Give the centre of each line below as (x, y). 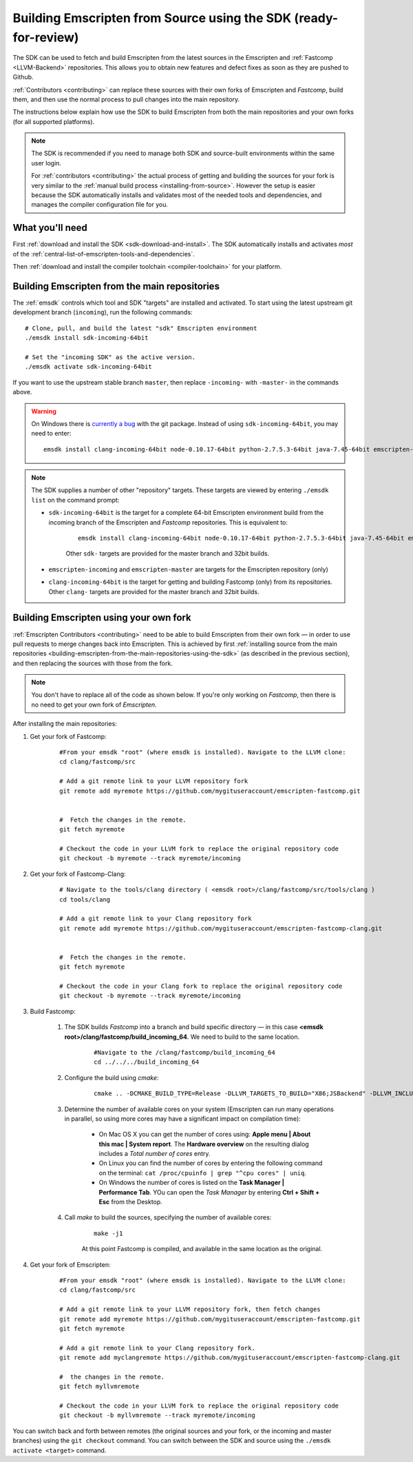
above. (22, 392)
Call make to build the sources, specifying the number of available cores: (168, 1217)
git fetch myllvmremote (99, 1387)
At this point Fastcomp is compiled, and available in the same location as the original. (202, 1249)
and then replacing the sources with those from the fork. (93, 663)
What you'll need (50, 228)
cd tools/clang (85, 899)
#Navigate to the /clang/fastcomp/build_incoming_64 (184, 1052)
